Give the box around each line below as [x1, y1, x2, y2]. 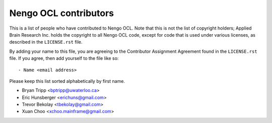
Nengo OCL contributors [9, 8, 114, 19]
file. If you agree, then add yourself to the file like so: [9, 55, 119, 61]
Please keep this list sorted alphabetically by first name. [9, 78, 125, 84]
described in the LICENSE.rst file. [9, 39, 83, 45]
